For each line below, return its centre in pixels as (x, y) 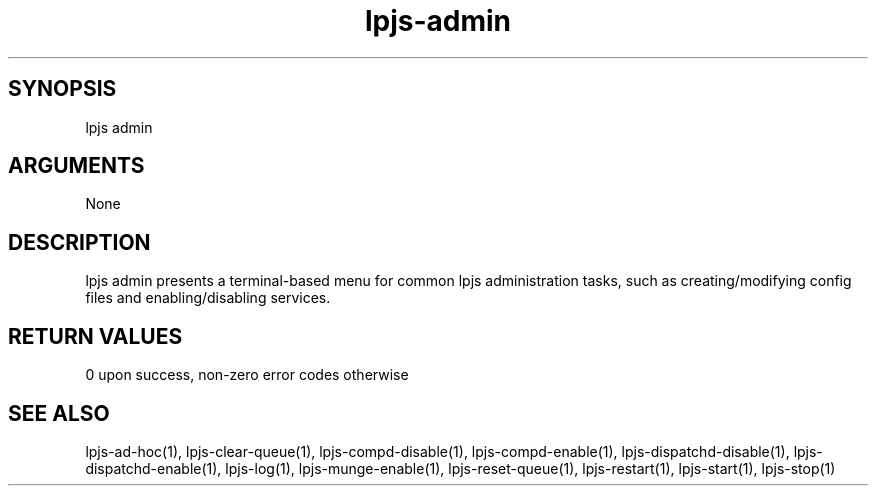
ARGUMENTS (76, 166)
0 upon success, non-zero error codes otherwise (247, 375)
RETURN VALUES (95, 336)
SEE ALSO (59, 413)
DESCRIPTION (79, 242)
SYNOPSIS (62, 89)
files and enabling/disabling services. (208, 298)
